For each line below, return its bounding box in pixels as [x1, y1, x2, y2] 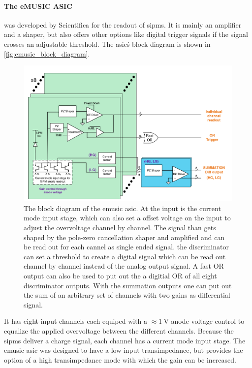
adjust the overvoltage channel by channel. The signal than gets [24, 222, 216, 232]
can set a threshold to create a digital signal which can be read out [24, 251, 226, 261]
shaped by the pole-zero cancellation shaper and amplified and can [24, 232, 225, 242]
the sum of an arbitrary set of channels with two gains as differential [24, 290, 230, 300]
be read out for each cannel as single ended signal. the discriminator [24, 242, 229, 252]
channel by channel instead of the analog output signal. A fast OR [24, 261, 224, 271]
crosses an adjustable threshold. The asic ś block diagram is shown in [4, 38, 211, 49]
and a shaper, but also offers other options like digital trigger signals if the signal [4, 29, 248, 39]
